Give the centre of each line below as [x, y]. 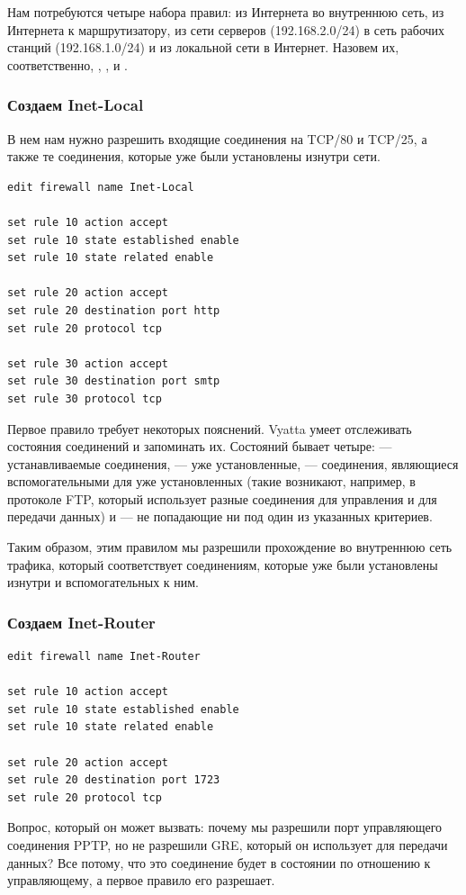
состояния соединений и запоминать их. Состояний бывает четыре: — [200, 446]
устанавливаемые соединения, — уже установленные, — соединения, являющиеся [233, 463]
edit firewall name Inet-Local [101, 187]
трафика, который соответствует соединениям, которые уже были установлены [223, 564]
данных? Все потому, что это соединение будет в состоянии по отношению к [219, 862]
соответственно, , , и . [67, 64]
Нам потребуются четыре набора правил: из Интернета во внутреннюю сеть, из [226, 12]
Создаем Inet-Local [76, 105]
